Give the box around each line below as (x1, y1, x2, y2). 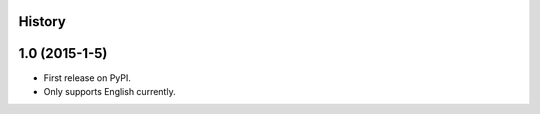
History (18, 13, 67, 30)
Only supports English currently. (43, 85, 176, 97)
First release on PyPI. (43, 71, 132, 84)
